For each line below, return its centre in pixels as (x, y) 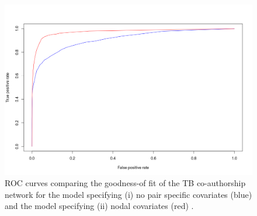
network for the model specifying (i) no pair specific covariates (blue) (128, 194)
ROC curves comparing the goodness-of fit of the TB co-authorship (125, 183)
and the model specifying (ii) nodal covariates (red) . (99, 206)
